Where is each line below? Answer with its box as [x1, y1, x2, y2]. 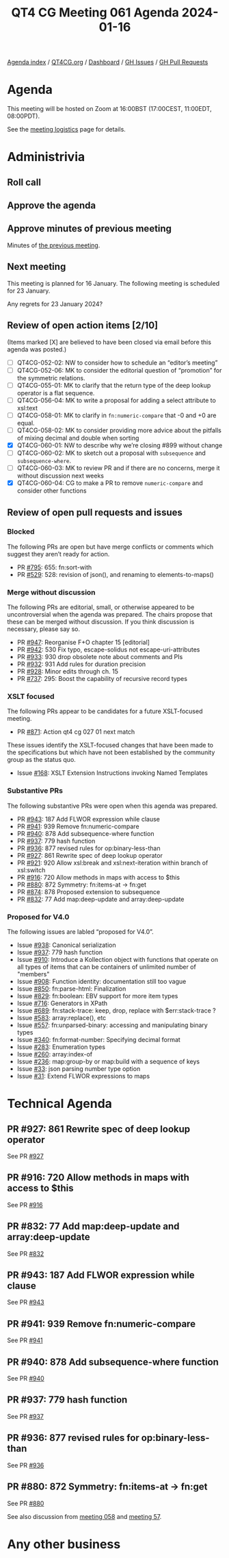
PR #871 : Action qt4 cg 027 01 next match [16, 728, 135, 736]
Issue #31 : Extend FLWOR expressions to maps [16, 1072, 150, 1080]
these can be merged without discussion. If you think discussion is [7, 618, 195, 626]
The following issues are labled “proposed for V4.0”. [7, 928, 154, 936]
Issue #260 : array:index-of [16, 1050, 93, 1059]
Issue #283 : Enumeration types [16, 1043, 106, 1051]
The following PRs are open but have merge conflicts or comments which [7, 543, 214, 551]
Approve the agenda [7, 200, 96, 212]
